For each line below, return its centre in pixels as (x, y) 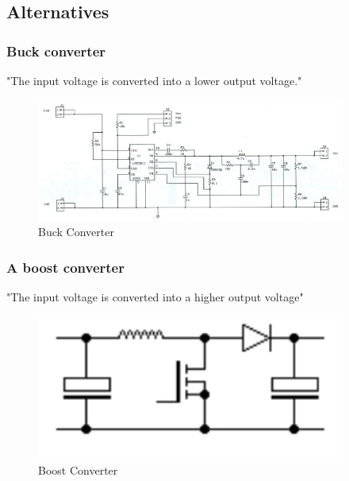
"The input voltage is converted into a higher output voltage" (155, 297)
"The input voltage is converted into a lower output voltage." (154, 80)
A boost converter (65, 267)
